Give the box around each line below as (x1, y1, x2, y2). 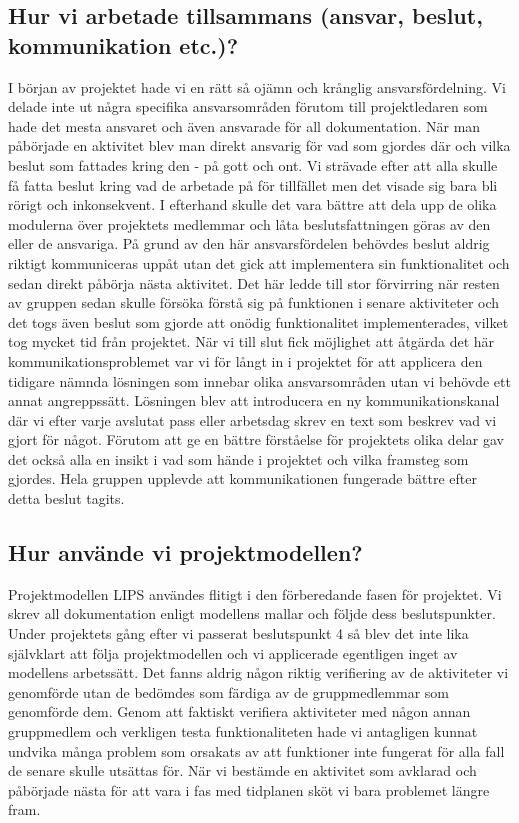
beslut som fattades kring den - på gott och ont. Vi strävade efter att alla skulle (8, 154, 498, 175)
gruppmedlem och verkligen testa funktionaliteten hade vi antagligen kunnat (8, 721, 478, 742)
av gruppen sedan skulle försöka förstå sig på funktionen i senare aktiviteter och (8, 292, 500, 313)
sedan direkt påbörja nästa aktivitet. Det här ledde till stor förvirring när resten (8, 272, 500, 293)
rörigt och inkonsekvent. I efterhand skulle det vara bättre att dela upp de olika (8, 194, 497, 215)
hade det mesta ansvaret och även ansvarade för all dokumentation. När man (8, 115, 481, 136)
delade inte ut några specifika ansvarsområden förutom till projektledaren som (8, 96, 488, 117)
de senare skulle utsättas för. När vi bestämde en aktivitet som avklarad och (8, 760, 477, 781)
